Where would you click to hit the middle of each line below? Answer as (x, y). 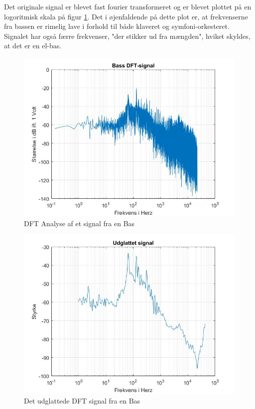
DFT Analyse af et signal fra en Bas (79, 223)
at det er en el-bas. (33, 46)
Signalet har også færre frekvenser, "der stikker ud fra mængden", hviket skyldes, (127, 36)
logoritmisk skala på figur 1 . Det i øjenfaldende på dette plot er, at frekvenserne (126, 16)
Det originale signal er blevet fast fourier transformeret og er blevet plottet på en (128, 6)
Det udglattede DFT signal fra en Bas (82, 400)
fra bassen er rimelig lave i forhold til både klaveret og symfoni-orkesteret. (117, 26)
